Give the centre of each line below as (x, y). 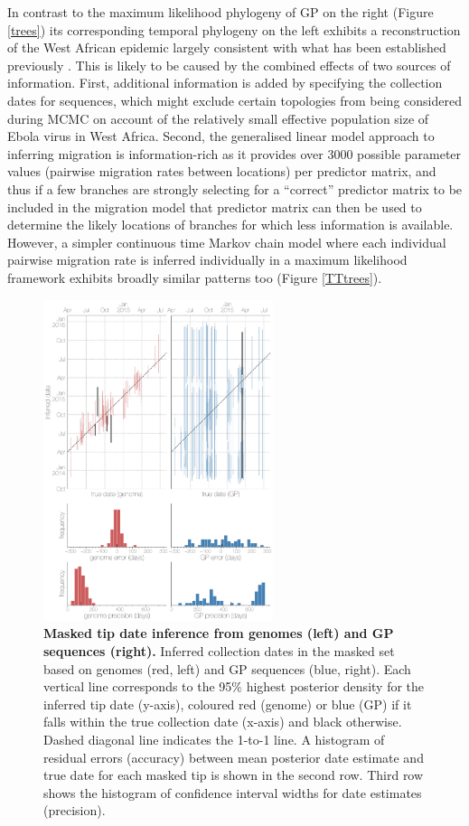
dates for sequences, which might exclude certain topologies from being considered (234, 100)
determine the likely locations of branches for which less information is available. (230, 225)
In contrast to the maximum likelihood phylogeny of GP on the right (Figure (220, 12)
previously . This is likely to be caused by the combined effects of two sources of (229, 65)
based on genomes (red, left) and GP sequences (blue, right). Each (227, 668)
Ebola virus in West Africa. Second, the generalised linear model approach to (221, 136)
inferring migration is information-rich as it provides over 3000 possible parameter (234, 153)
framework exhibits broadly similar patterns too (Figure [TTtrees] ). (195, 277)
